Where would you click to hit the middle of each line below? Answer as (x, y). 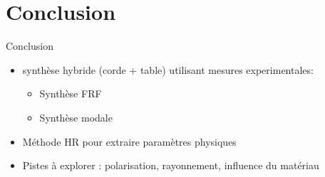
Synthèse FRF (71, 93)
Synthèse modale (76, 117)
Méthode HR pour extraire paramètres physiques (129, 141)
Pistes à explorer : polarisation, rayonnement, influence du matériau (171, 165)
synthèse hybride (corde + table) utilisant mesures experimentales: (168, 69)
